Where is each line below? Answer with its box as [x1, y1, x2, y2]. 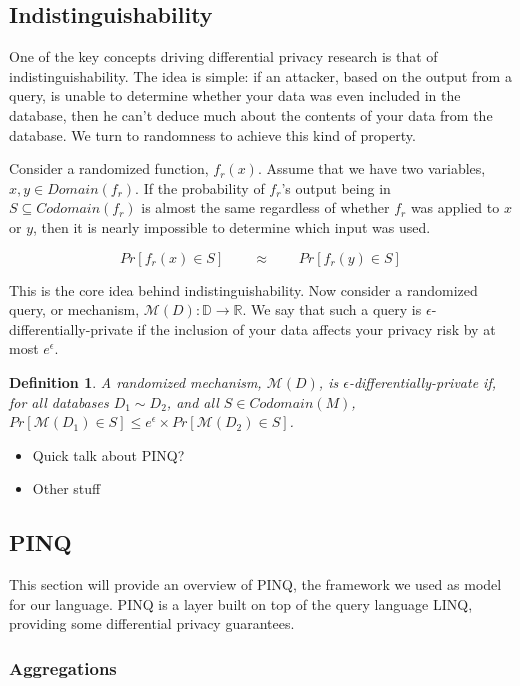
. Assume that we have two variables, [257, 158, 486, 179]
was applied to [410, 197, 500, 218]
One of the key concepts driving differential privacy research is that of [9, 46, 438, 67]
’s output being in [281, 177, 391, 198]
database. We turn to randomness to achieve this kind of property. [9, 124, 416, 145]
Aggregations [9, 655, 117, 680]
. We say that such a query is [242, 299, 422, 320]
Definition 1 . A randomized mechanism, [9, 371, 262, 392]
